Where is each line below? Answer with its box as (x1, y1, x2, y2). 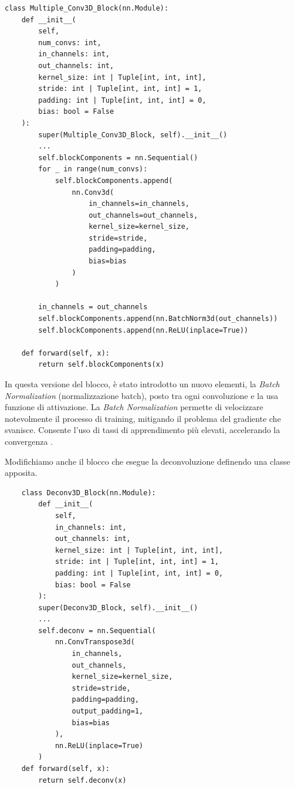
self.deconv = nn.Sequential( (38, 626, 156, 635)
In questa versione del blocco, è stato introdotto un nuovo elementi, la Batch (5, 378, 280, 390)
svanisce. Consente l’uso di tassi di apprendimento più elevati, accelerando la (5, 424, 280, 436)
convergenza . (5, 435, 53, 447)
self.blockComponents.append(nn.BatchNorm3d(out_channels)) (38, 314, 278, 323)
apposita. (5, 466, 38, 479)
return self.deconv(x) (38, 776, 127, 784)
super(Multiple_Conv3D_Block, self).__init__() (38, 130, 228, 139)
